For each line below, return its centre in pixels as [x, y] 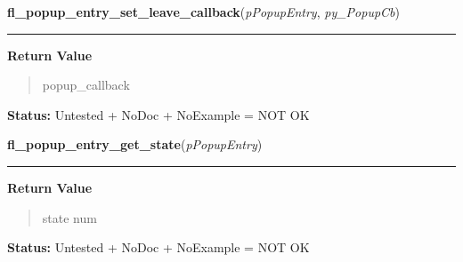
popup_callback [86, 85]
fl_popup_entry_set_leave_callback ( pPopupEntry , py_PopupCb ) [203, 12]
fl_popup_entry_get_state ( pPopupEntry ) [135, 144]
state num [69, 217]
